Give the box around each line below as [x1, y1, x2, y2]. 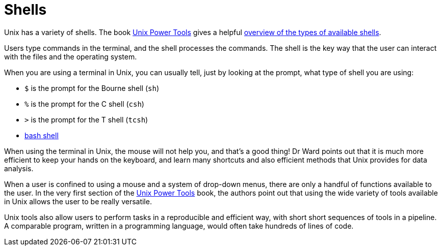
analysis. [4, 164, 34, 173]
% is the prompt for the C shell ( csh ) [24, 99, 144, 108]
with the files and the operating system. [4, 52, 137, 61]
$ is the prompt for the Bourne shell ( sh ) [24, 83, 160, 92]
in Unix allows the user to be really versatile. [4, 197, 152, 206]
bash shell [24, 131, 59, 140]
